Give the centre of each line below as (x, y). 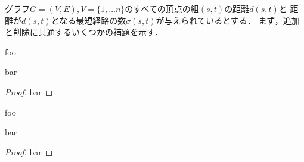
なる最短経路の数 (93, 20)
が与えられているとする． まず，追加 (228, 20)
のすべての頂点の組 (162, 8)
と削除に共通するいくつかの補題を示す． (84, 32)
